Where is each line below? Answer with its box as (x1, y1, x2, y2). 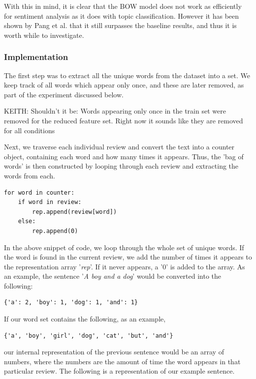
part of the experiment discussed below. (4, 89, 124, 99)
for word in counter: (4, 189, 75, 196)
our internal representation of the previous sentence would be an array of (4, 347, 224, 357)
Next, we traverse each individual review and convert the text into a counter (4, 142, 235, 152)
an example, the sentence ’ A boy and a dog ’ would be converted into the (4, 271, 222, 281)
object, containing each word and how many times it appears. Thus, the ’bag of (4, 151, 244, 161)
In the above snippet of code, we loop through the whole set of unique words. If (4, 242, 244, 252)
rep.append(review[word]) (32, 208, 117, 215)
